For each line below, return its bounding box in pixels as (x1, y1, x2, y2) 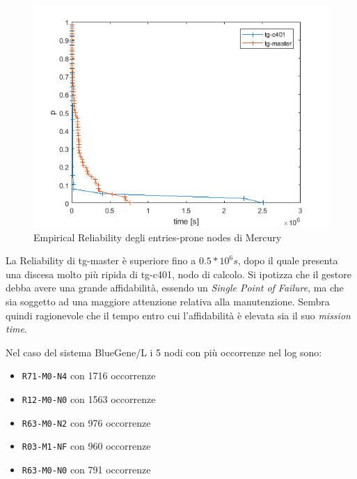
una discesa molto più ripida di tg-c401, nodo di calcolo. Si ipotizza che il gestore (6, 266, 351, 281)
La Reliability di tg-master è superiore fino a (6, 253, 196, 268)
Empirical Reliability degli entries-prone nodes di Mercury (33, 229, 282, 244)
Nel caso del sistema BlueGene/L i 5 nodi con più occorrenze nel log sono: (6, 344, 322, 359)
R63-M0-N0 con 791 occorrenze (22, 462, 151, 476)
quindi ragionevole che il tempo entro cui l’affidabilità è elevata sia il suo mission (6, 307, 351, 322)
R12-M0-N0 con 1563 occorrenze (22, 392, 156, 406)
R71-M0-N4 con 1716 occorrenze (22, 368, 156, 383)
